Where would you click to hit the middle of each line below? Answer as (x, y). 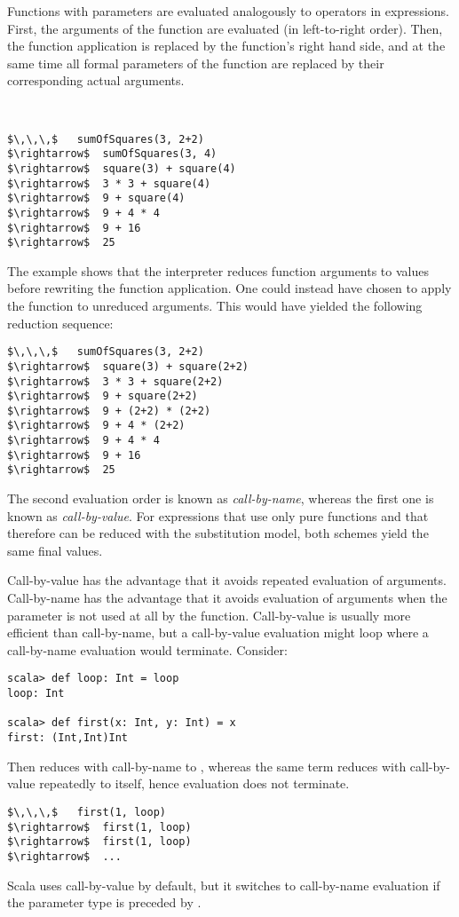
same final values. (55, 550)
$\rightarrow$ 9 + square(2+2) (103, 396)
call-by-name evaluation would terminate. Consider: (147, 649)
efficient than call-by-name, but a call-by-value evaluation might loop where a (218, 632)
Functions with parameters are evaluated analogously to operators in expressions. (228, 11)
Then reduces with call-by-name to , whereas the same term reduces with (207, 766)
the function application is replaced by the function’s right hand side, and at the (226, 46)
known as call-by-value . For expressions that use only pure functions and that (218, 515)
